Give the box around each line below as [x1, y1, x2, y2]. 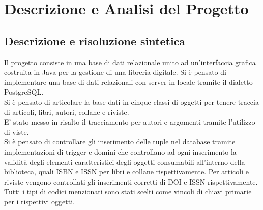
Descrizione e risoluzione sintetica [4, 33, 186, 48]
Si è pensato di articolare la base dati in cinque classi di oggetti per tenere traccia [4, 96, 259, 107]
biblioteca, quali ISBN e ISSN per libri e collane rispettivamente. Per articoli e [4, 166, 249, 177]
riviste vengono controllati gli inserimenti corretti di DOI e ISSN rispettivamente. [4, 176, 258, 187]
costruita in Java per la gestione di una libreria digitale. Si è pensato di [4, 67, 226, 77]
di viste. [4, 126, 29, 137]
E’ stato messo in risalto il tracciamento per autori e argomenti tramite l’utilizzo [4, 116, 255, 127]
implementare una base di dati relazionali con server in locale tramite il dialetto [4, 76, 253, 87]
